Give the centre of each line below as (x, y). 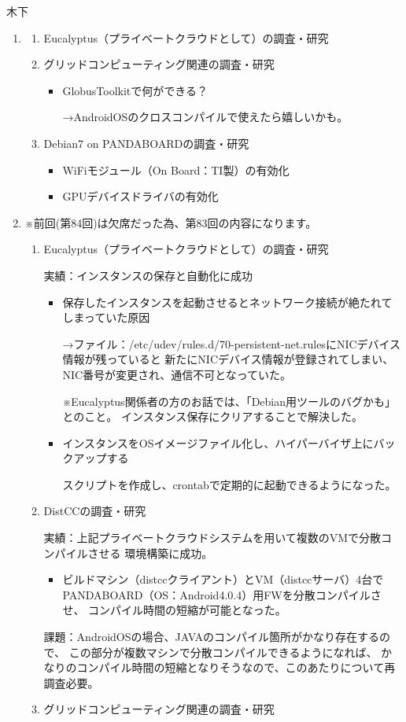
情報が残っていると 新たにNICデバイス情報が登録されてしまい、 (228, 359)
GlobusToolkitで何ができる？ (135, 90)
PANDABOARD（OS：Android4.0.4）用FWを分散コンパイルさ (222, 594)
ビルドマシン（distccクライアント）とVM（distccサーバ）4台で (223, 579)
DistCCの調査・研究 (95, 511)
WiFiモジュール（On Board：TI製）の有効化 (176, 169)
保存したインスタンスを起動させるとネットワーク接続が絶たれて (227, 302)
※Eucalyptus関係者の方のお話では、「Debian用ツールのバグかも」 (229, 401)
